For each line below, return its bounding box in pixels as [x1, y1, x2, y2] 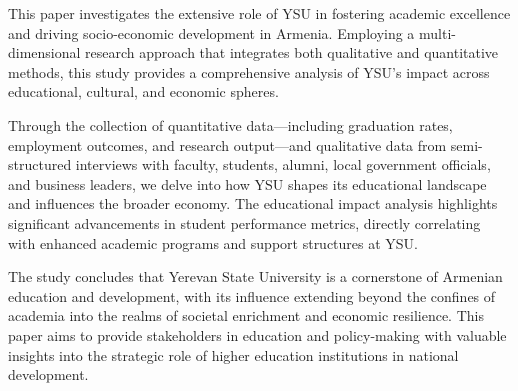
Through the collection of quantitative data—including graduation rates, [8, 114, 453, 135]
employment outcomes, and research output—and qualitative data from [8, 134, 447, 155]
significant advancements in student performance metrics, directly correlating [8, 212, 481, 233]
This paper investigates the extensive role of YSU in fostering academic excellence [8, 3, 511, 23]
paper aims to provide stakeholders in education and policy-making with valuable [8, 324, 507, 345]
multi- [419, 22, 456, 43]
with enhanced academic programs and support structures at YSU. [8, 232, 419, 253]
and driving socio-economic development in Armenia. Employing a [8, 22, 415, 43]
